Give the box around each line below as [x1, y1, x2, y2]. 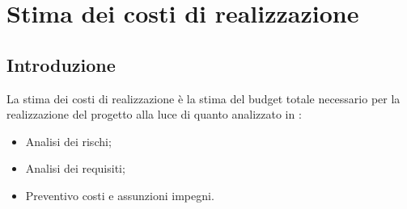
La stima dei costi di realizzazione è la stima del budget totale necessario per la [6, 90, 401, 107]
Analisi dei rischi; [25, 132, 112, 149]
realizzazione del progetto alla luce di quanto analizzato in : [6, 106, 302, 123]
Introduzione [6, 52, 116, 77]
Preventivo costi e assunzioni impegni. [25, 186, 214, 203]
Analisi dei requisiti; [25, 160, 125, 177]
